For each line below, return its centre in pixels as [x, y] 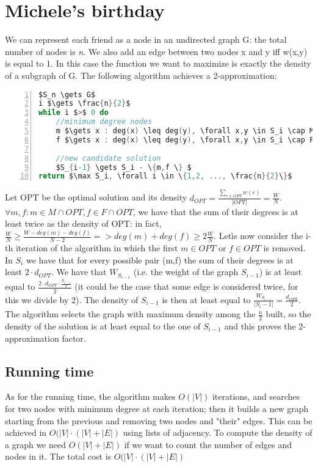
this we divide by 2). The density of [72, 299]
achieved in [26, 432]
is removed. [284, 248]
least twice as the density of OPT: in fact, [83, 223]
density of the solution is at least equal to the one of [103, 326]
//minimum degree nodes [104, 122]
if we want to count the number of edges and [208, 444]
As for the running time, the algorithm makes [90, 396]
